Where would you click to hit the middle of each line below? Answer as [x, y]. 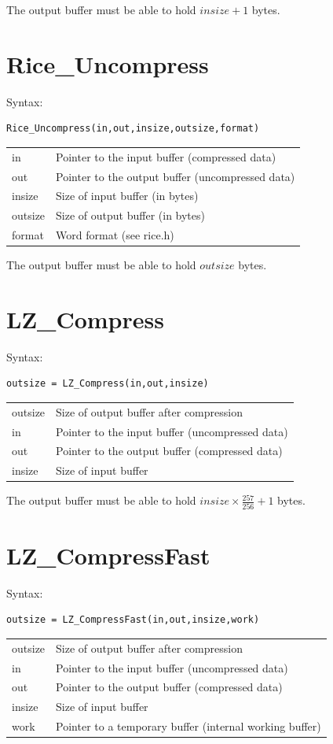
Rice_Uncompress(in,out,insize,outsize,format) [133, 129]
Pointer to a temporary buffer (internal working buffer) [188, 726]
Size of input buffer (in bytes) [127, 196]
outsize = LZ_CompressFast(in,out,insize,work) [133, 620]
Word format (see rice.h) [115, 235]
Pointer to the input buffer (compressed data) [166, 156]
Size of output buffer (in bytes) [130, 215]
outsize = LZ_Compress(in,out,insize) [108, 384]
